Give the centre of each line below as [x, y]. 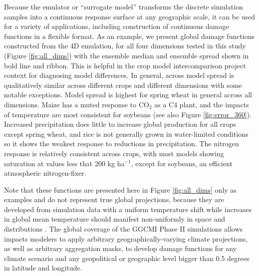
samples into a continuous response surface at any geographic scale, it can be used [130, 16]
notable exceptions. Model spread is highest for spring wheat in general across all [128, 95]
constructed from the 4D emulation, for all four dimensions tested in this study [125, 46]
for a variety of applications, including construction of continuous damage [117, 26]
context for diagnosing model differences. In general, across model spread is [119, 75]
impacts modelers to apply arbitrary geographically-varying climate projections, [126, 238]
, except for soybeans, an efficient [182, 163]
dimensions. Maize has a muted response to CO [77, 104]
